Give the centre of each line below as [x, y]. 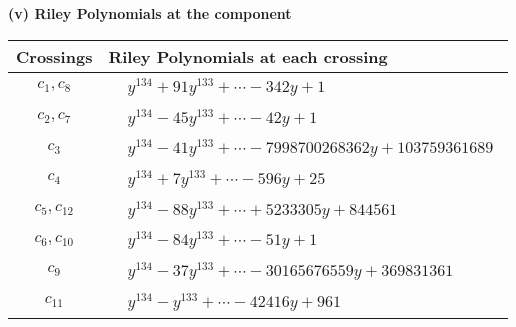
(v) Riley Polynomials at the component [150, 13]
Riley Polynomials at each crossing [248, 56]
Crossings [54, 56]
